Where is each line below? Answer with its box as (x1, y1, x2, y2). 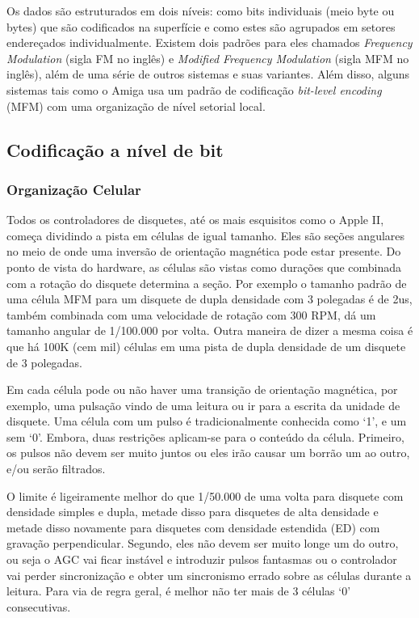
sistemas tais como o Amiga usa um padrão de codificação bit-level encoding (6, 81, 382, 98)
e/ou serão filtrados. (6, 460, 106, 477)
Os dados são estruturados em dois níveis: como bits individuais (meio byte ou (6, 2, 395, 19)
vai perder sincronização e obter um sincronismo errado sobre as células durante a (6, 566, 412, 583)
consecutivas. (6, 598, 71, 615)
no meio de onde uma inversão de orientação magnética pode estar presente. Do (6, 243, 401, 260)
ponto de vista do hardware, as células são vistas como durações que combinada (6, 258, 402, 275)
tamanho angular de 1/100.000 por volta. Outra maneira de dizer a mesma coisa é (6, 322, 413, 339)
